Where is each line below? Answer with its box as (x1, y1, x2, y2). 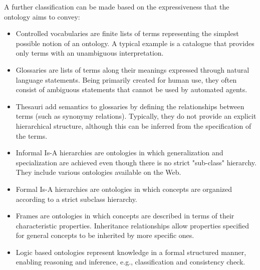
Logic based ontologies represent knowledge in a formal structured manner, (16, 246, 246, 257)
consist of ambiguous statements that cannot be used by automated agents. (16, 84, 247, 95)
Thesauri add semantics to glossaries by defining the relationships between (16, 101, 244, 111)
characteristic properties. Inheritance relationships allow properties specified (16, 220, 249, 230)
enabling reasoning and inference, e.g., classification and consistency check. (16, 256, 245, 267)
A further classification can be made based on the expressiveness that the (4, 2, 229, 12)
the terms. (16, 130, 48, 141)
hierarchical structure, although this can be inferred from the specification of (16, 120, 251, 131)
